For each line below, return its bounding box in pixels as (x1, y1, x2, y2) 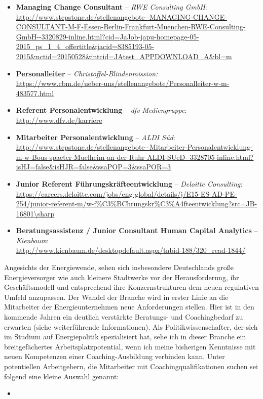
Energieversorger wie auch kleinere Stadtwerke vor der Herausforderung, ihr (4, 272, 239, 282)
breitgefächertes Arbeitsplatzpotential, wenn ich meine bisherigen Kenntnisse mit (4, 341, 256, 351)
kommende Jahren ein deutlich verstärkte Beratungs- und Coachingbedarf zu (4, 312, 243, 322)
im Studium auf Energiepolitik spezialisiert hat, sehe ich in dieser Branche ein (4, 331, 246, 342)
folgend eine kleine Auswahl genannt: (4, 371, 119, 381)
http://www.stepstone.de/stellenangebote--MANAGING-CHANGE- (16, 11, 227, 22)
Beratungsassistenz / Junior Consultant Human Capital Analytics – (16, 225, 258, 236)
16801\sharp (16, 208, 55, 218)
